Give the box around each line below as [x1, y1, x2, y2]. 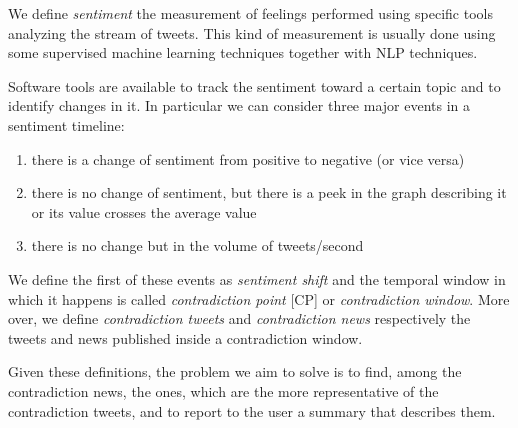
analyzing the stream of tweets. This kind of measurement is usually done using [8, 22, 496, 43]
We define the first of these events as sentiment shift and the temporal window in [8, 268, 506, 289]
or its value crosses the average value [31, 201, 257, 222]
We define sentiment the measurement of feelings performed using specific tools [8, 3, 493, 23]
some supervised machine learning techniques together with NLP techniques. [8, 42, 478, 63]
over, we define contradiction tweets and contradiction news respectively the [8, 308, 471, 329]
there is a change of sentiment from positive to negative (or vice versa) [31, 148, 465, 169]
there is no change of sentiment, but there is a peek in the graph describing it [31, 182, 507, 203]
